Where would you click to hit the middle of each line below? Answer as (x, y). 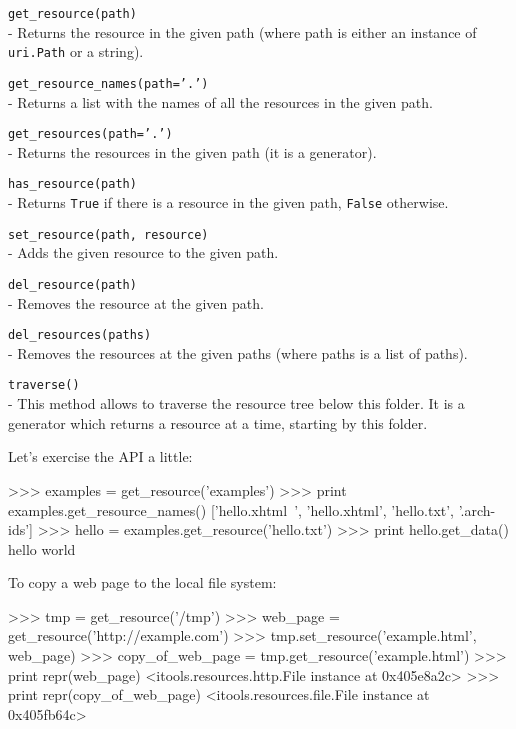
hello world (42, 548)
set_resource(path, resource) (108, 234)
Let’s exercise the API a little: (100, 456)
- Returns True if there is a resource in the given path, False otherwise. (228, 202)
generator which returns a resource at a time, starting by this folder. (218, 422)
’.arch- (477, 509)
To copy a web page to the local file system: (142, 582)
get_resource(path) (72, 14)
